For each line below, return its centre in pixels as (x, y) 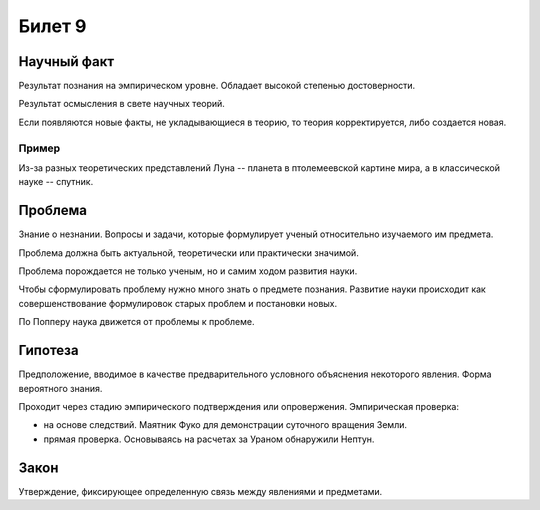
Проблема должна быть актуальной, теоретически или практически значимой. (188, 252)
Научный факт (66, 61)
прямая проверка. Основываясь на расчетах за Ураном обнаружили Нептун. (209, 439)
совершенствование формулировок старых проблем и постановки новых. (178, 303)
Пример (39, 148)
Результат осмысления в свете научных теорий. (121, 104)
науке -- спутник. (56, 182)
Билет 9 (52, 26)
